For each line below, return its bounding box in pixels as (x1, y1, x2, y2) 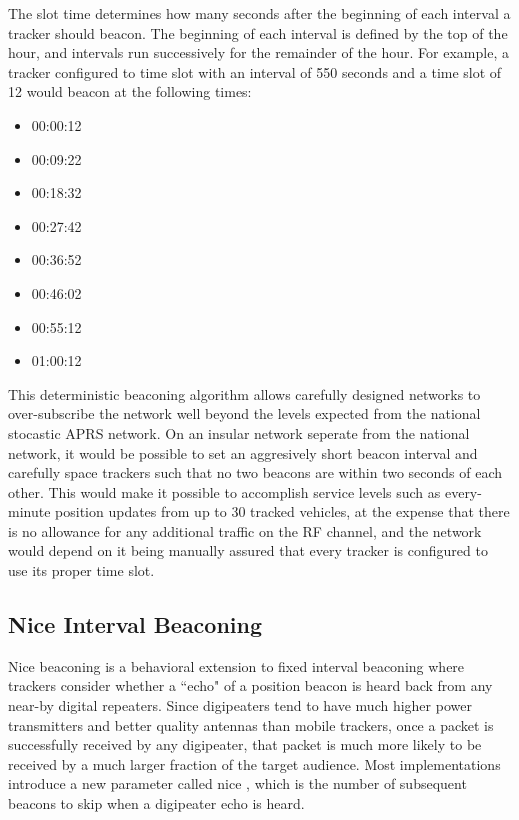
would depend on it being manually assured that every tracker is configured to (8, 540, 488, 561)
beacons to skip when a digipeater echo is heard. (8, 793, 305, 814)
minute (8, 501, 51, 522)
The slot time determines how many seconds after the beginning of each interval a (8, 3, 511, 23)
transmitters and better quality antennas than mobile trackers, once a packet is (8, 714, 494, 735)
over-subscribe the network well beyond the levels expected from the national (8, 403, 481, 424)
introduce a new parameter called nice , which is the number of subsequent (8, 773, 467, 794)
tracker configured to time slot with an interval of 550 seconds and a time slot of (8, 61, 502, 82)
